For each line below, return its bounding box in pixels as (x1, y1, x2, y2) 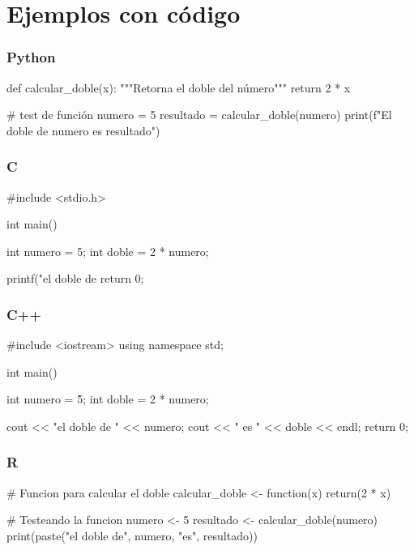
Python (6, 47, 56, 67)
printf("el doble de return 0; (6, 270, 144, 287)
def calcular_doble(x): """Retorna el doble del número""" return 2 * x (6, 79, 351, 96)
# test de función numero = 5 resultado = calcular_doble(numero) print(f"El (6, 106, 392, 123)
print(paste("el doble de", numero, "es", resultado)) (6, 527, 258, 544)
